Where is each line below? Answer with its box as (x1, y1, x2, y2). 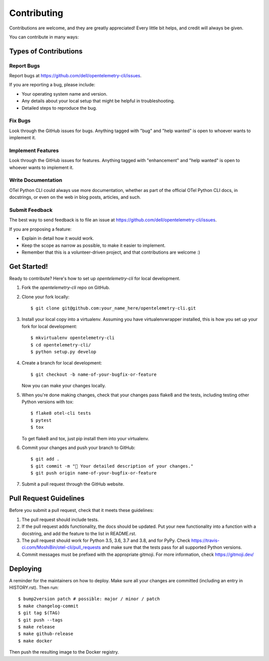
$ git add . (30, 456, 60, 462)
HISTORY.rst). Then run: (9, 585, 59, 590)
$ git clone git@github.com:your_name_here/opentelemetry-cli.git (30, 306, 196, 311)
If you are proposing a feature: (9, 226, 72, 232)
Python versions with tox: (21, 399, 74, 405)
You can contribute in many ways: (9, 34, 79, 40)
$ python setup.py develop (30, 349, 97, 354)
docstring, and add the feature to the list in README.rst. (21, 530, 136, 536)
